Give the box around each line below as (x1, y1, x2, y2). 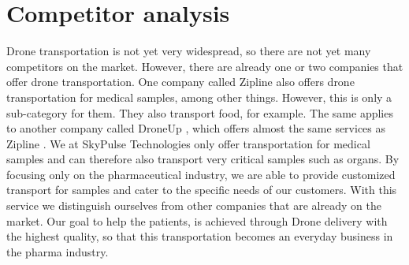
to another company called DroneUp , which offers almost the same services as (6, 120, 386, 136)
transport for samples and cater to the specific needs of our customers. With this (6, 181, 397, 198)
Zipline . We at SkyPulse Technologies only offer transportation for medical (6, 135, 370, 151)
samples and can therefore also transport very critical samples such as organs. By (6, 151, 400, 167)
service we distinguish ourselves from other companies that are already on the (6, 197, 381, 214)
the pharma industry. (6, 243, 109, 259)
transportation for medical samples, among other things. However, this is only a (6, 88, 392, 105)
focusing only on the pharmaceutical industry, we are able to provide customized (6, 166, 396, 182)
